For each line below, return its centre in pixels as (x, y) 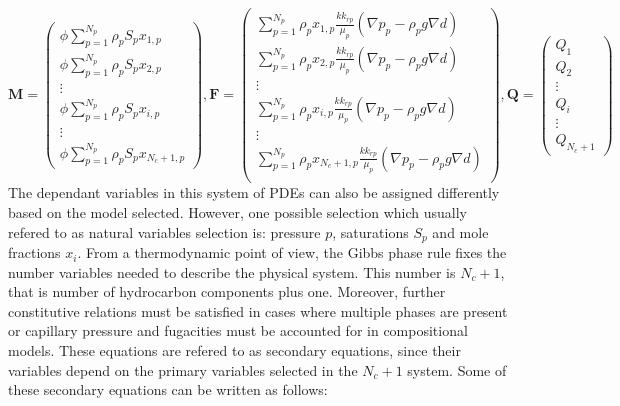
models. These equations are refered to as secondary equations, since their (234, 350)
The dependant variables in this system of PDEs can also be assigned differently (254, 192)
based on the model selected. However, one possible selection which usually (237, 212)
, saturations (370, 231)
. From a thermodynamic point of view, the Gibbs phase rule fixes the (292, 252)
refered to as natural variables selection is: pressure (164, 231)
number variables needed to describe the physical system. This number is (232, 271)
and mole (460, 231)
